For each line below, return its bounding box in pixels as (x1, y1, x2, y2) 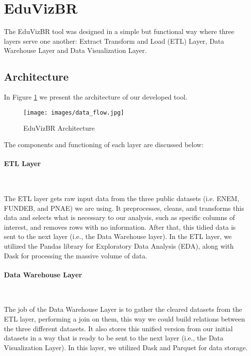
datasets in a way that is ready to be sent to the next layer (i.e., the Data (4, 333, 224, 343)
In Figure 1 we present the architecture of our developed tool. (4, 92, 187, 102)
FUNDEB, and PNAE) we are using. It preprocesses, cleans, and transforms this (4, 203, 244, 213)
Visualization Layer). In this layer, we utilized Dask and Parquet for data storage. (4, 342, 248, 352)
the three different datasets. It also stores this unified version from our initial (4, 323, 233, 333)
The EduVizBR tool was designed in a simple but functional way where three (4, 26, 234, 36)
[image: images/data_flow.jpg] (23, 109, 124, 116)
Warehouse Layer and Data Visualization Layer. (4, 45, 147, 55)
